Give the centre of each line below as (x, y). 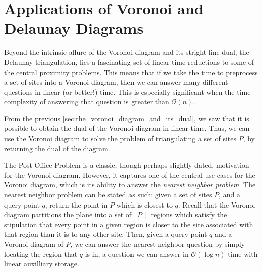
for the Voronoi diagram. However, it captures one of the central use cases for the (130, 175)
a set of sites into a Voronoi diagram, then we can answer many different (116, 82)
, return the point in (76, 204)
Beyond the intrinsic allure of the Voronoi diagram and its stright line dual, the (127, 52)
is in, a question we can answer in (137, 254)
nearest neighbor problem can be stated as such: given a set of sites (108, 195)
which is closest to (145, 204)
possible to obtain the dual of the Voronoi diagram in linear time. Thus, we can (127, 128)
